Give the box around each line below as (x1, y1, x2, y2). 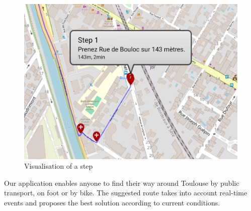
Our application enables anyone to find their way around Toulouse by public (4, 177, 239, 188)
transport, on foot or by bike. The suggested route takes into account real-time (4, 187, 247, 198)
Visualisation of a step (24, 161, 93, 171)
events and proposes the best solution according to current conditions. (4, 197, 220, 208)
